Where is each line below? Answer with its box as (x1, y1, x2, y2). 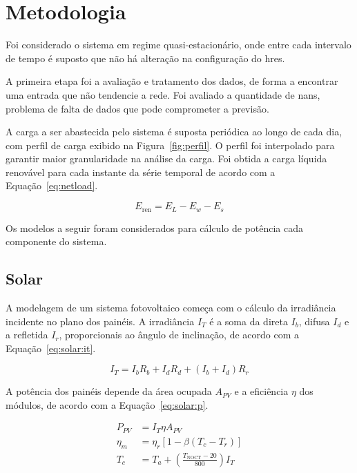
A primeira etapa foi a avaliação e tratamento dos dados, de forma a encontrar (6, 74, 338, 88)
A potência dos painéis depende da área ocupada (6, 384, 212, 398)
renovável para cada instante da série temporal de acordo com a (6, 164, 276, 179)
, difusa (298, 313, 330, 328)
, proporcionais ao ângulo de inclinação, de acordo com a (59, 327, 300, 342)
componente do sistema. (6, 234, 107, 249)
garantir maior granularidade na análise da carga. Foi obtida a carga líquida (6, 151, 327, 166)
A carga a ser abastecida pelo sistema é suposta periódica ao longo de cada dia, (6, 124, 342, 139)
